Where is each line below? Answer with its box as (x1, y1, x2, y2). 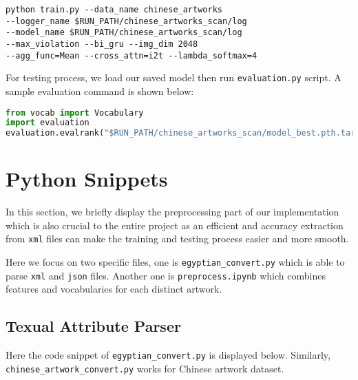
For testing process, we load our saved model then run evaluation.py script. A (6, 70, 341, 85)
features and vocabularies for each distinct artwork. (6, 282, 222, 296)
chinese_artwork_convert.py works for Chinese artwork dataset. (6, 361, 284, 375)
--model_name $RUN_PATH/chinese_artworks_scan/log (6, 28, 242, 38)
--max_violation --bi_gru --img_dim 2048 (6, 39, 198, 49)
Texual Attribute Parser (6, 315, 181, 337)
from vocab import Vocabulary (6, 107, 144, 118)
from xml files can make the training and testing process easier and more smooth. (6, 231, 349, 246)
